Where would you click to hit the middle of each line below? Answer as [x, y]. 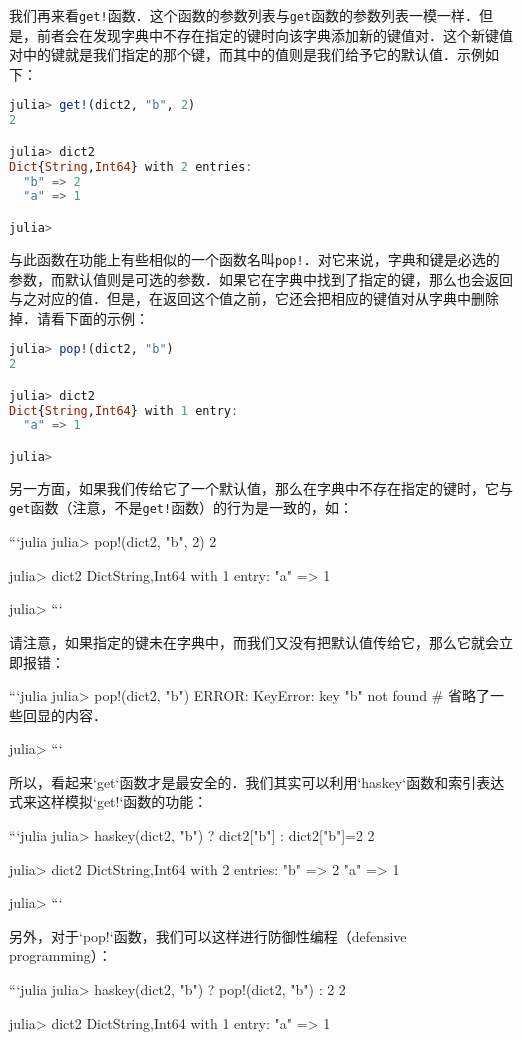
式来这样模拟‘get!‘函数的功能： [108, 801]
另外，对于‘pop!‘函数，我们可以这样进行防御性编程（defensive [208, 935]
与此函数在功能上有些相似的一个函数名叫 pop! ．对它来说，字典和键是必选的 [254, 258]
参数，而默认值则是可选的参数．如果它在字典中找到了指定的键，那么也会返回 [261, 278]
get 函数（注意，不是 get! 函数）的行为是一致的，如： [181, 507]
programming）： [60, 955]
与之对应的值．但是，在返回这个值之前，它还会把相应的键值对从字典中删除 [254, 298]
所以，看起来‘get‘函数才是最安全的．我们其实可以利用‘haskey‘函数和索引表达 [257, 781]
